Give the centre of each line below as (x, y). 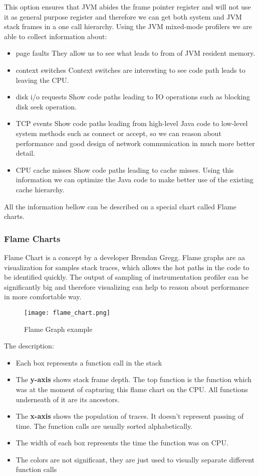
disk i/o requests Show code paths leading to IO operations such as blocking (133, 97)
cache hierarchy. (40, 189)
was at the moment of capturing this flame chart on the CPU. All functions (132, 389)
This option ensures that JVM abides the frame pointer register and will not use (127, 7)
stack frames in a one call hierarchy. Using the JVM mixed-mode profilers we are (128, 26)
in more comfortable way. (43, 296)
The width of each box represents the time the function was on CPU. (122, 443)
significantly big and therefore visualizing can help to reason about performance (126, 286)
